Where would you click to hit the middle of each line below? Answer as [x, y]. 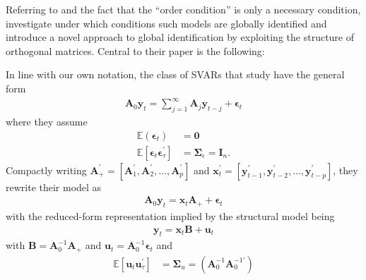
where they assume [47, 121]
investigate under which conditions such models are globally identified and [166, 23]
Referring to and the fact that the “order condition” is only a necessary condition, [183, 9]
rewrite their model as [54, 187]
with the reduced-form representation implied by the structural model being [170, 215]
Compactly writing [46, 170]
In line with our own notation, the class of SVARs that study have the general [175, 74]
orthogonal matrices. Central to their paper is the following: [135, 50]
